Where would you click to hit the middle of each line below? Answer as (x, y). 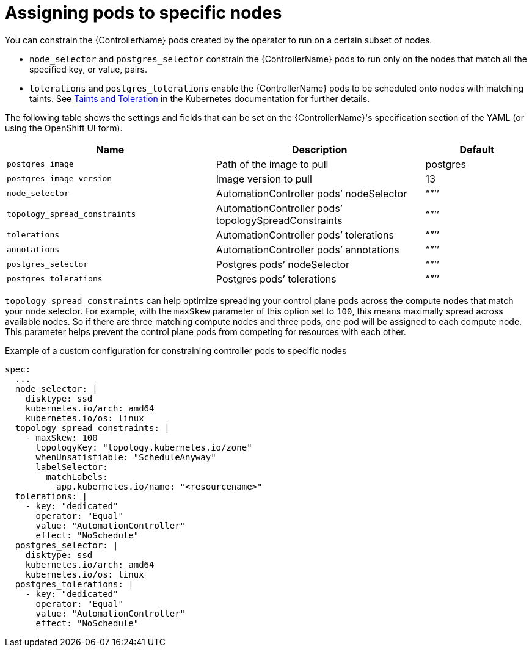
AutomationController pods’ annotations (308, 249)
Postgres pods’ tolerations (276, 279)
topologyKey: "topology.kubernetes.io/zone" (144, 447)
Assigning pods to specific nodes (144, 13)
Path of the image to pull (272, 164)
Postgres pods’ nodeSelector (282, 264)
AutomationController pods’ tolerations (305, 235)
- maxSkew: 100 (61, 437)
